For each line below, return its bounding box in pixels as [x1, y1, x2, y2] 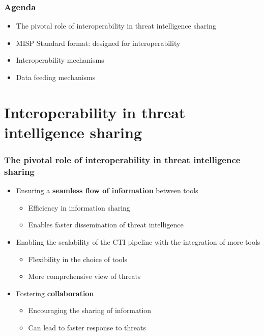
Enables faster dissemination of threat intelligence [28, 219, 184, 230]
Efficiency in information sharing [28, 202, 130, 213]
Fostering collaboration [16, 288, 94, 298]
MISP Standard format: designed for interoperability [16, 37, 181, 48]
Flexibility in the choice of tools [28, 253, 127, 264]
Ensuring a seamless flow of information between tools [16, 185, 198, 196]
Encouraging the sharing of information [28, 305, 152, 316]
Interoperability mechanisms [16, 55, 104, 65]
